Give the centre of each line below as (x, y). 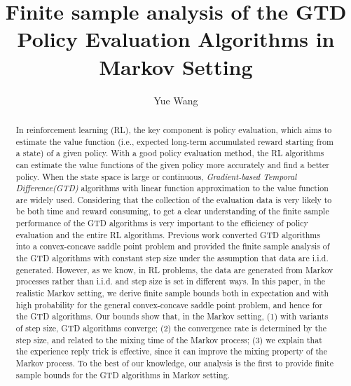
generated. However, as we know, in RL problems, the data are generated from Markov (174, 269)
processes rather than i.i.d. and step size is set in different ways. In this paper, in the (171, 281)
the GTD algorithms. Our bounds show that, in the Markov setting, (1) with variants (172, 316)
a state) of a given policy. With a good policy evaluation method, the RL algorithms (170, 153)
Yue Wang (176, 100)
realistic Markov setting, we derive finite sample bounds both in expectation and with (172, 293)
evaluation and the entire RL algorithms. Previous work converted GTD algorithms (168, 234)
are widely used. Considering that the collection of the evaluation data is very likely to (174, 199)
